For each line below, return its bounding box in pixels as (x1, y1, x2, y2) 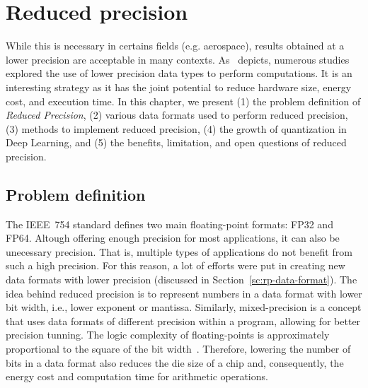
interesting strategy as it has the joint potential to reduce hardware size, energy (6, 79, 352, 94)
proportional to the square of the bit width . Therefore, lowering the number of (6, 341, 351, 356)
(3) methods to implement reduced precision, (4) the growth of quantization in (6, 121, 347, 136)
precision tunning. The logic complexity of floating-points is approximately (6, 327, 330, 342)
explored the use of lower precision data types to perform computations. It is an (6, 66, 352, 81)
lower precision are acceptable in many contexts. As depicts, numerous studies (6, 52, 350, 66)
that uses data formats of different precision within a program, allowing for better (6, 313, 361, 328)
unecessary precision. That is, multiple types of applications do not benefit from (6, 244, 352, 259)
